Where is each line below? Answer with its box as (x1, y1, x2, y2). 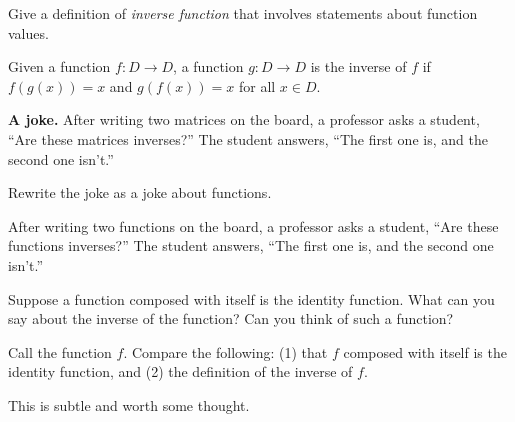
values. (8, 22, 49, 43)
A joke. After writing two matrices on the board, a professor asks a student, (8, 109, 480, 130)
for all (238, 75, 276, 96)
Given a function (8, 56, 111, 77)
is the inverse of (310, 56, 407, 77)
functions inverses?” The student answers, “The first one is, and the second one (8, 235, 494, 256)
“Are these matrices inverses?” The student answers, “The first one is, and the (8, 128, 488, 149)
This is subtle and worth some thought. (8, 394, 250, 415)
